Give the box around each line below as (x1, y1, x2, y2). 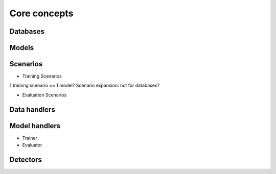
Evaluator (22, 142, 42, 148)
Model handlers (9, 121, 61, 130)
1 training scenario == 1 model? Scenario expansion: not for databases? (9, 82, 160, 89)
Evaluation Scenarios (22, 92, 67, 98)
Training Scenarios (22, 73, 62, 79)
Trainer (22, 135, 38, 141)
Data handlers (9, 105, 56, 114)
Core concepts (9, 8, 74, 19)
